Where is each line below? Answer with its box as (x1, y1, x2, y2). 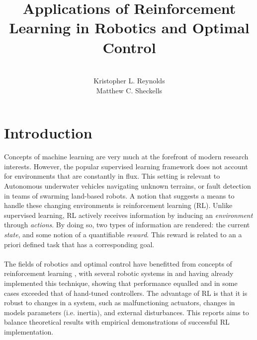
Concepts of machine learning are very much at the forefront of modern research (4, 151, 249, 162)
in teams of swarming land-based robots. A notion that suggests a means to (4, 190, 235, 201)
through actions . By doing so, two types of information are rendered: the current (4, 219, 250, 230)
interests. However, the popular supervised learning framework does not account (4, 161, 248, 171)
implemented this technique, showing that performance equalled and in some (4, 277, 238, 288)
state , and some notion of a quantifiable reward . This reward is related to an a (4, 229, 242, 239)
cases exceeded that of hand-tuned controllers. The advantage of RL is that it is (4, 287, 248, 298)
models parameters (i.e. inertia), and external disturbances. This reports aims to (4, 307, 249, 317)
